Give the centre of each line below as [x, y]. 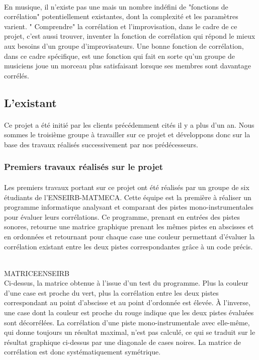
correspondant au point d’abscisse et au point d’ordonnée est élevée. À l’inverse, [127, 302]
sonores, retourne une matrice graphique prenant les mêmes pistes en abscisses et [129, 227]
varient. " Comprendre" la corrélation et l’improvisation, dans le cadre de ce [121, 26]
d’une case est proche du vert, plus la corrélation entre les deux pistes [111, 292]
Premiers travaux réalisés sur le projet [84, 167]
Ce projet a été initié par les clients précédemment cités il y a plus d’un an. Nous [129, 124]
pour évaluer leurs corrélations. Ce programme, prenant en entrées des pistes [122, 216]
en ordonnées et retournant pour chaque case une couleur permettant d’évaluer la [129, 236]
